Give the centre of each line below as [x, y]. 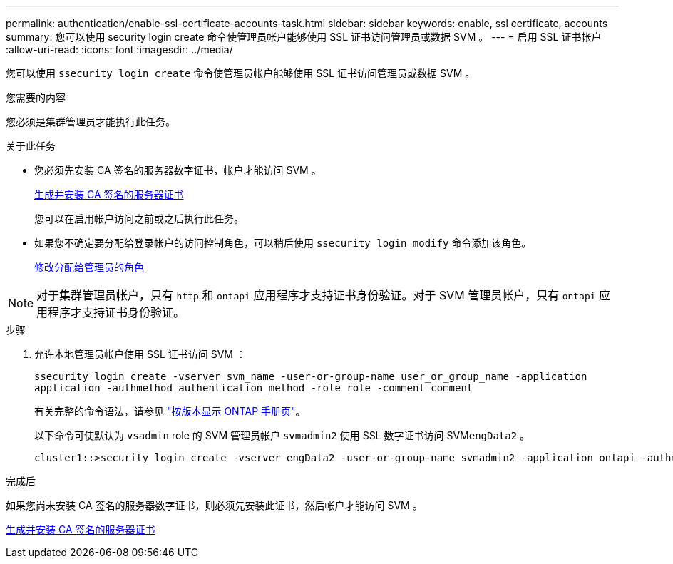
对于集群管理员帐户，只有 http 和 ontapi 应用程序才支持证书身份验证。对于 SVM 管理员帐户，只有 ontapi [316, 295]
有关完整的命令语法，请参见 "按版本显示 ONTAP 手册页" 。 [170, 411]
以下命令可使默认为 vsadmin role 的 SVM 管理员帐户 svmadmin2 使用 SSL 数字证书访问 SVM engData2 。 [282, 435]
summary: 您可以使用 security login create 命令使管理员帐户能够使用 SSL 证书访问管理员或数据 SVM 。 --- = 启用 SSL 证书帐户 [304, 37]
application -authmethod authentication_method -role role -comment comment [254, 388]
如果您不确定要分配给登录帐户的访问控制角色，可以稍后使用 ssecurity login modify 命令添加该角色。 [283, 243]
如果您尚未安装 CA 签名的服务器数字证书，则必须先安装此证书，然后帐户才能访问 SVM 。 [214, 505]
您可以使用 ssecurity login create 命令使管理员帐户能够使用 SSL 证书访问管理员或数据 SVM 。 [241, 73]
